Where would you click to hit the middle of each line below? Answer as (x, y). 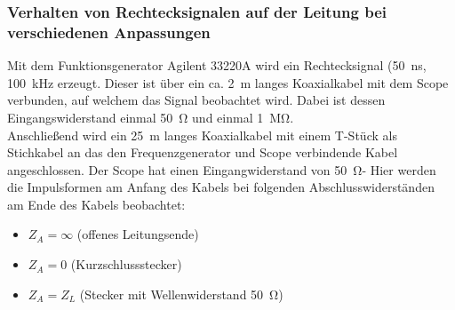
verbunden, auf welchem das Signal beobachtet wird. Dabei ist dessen (196, 100)
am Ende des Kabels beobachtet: (96, 204)
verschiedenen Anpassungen (109, 32)
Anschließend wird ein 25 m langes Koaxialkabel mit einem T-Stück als (202, 135)
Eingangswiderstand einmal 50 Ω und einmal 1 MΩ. (151, 117)
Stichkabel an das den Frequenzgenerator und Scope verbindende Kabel (203, 152)
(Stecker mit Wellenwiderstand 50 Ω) (181, 294)
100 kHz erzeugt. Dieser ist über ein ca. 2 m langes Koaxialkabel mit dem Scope (228, 82)
